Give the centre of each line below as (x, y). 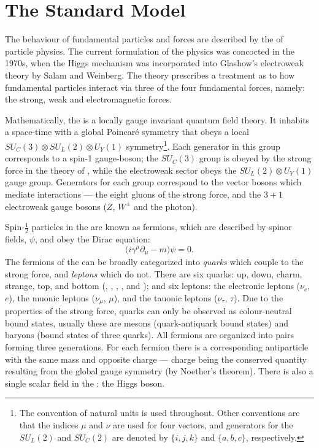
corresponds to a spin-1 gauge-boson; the (82, 158)
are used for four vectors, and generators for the (203, 424)
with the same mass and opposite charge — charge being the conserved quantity (156, 359)
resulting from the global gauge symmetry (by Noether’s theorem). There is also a (159, 371)
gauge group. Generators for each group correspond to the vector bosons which (153, 182)
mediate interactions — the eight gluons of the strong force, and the (133, 194)
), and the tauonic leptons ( (166, 297)
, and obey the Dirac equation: (92, 238)
